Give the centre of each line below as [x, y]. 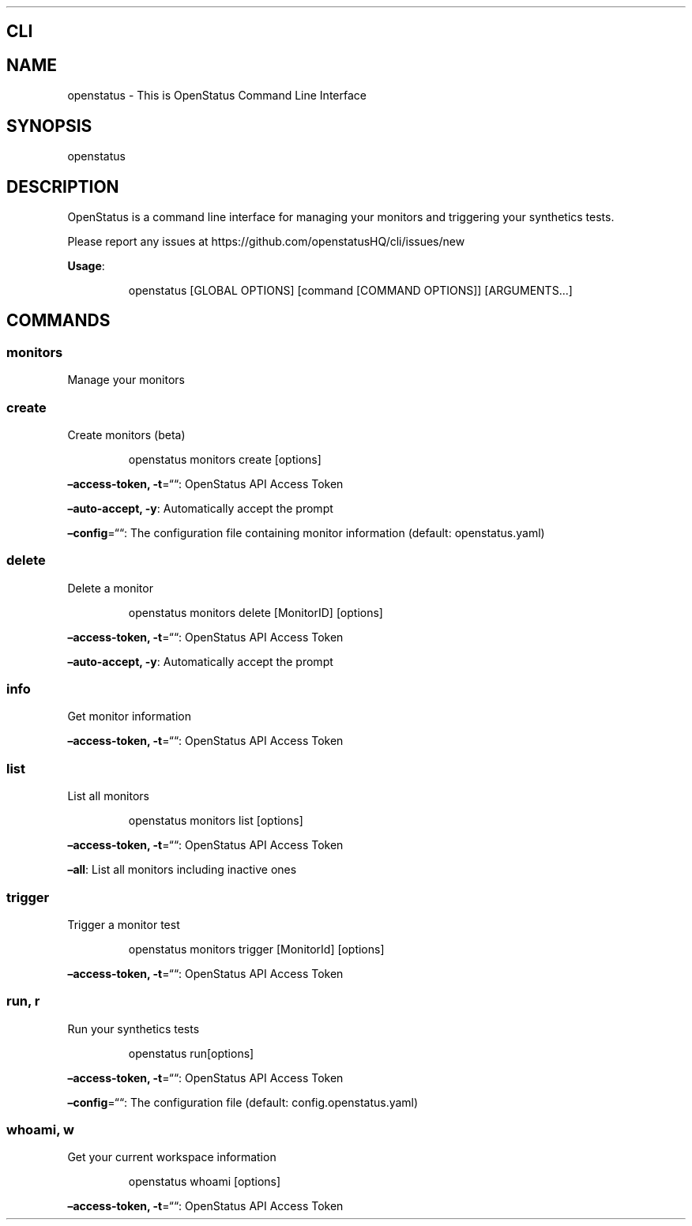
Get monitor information [129, 716]
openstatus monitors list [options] [216, 821]
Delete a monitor [110, 588]
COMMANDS [58, 321]
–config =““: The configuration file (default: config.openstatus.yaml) [243, 1102]
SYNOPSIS [49, 126]
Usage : [86, 265]
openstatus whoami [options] [205, 1182]
